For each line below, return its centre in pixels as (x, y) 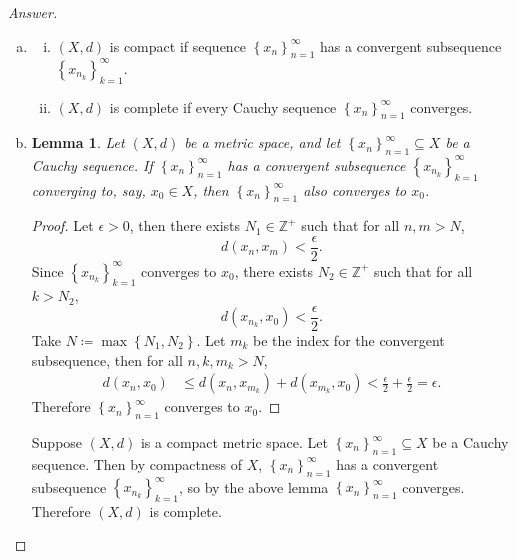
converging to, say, (88, 189)
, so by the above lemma (253, 486)
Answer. (33, 12)
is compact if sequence (178, 45)
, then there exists (185, 225)
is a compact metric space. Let (234, 442)
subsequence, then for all (107, 359)
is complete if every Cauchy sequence (223, 106)
